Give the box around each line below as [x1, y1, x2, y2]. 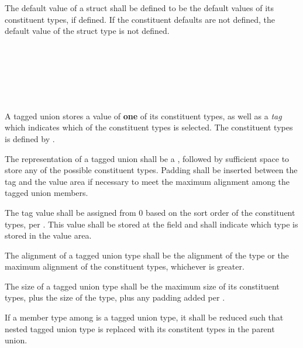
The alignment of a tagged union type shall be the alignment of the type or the [5, 249, 289, 261]
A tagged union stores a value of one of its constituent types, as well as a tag [5, 109, 282, 122]
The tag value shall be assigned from [5, 206, 136, 218]
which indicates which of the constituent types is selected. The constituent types [5, 121, 293, 133]
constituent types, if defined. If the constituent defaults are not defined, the [5, 13, 275, 25]
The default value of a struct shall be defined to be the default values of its [5, 2, 274, 13]
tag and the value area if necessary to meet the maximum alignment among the [5, 175, 290, 187]
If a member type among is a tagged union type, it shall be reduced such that [5, 311, 284, 323]
